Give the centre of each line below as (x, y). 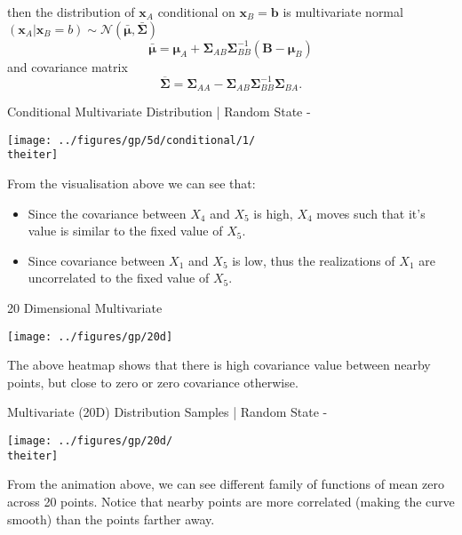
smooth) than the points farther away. (111, 519)
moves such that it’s (371, 213)
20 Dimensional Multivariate (85, 308)
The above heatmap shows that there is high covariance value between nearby (219, 365)
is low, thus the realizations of (314, 260)
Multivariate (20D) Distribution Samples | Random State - (167, 412)
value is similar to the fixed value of (125, 231)
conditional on (196, 12)
